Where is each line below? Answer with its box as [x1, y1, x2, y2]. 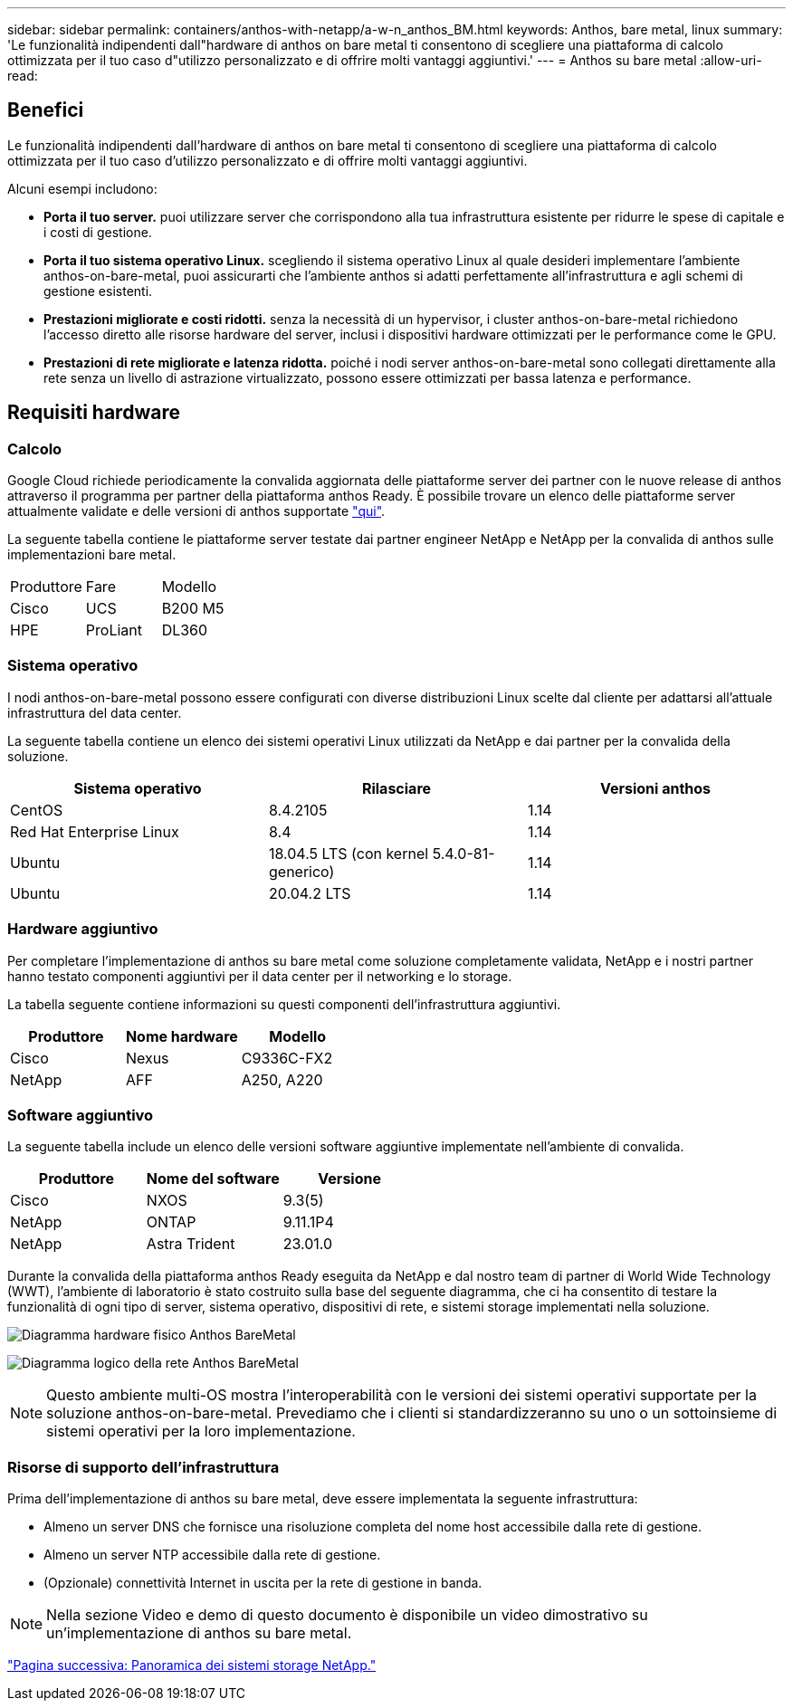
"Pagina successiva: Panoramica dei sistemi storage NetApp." [7, 1657, 377, 1674]
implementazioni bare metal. [7, 547, 177, 563]
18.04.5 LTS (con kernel [268, 844, 429, 863]
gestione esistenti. [43, 282, 153, 299]
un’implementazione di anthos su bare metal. [46, 1624, 352, 1643]
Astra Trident [146, 1235, 235, 1254]
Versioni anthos [599, 778, 712, 797]
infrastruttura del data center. [7, 704, 182, 720]
